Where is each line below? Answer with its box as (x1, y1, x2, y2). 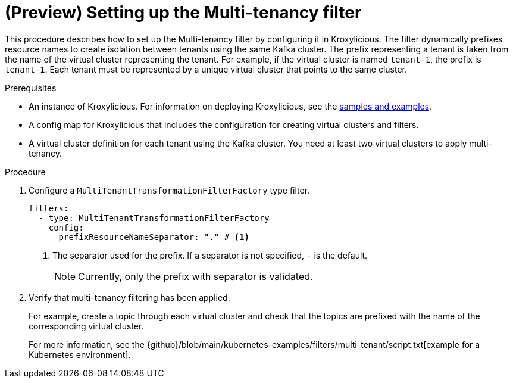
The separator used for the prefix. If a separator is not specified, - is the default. (52, 250, 368, 260)
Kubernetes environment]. (29, 349, 131, 360)
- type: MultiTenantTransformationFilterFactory (38, 213, 270, 223)
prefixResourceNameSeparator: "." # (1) (58, 232, 249, 242)
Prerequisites (5, 82, 57, 93)
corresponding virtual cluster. (29, 320, 144, 331)
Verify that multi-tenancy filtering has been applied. (29, 292, 230, 303)
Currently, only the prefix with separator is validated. (78, 270, 313, 282)
